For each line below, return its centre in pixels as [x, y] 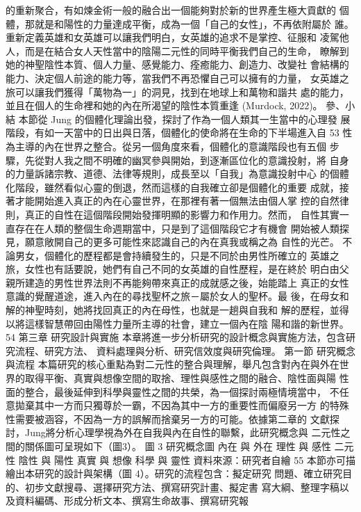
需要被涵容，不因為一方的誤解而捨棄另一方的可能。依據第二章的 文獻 [172, 418]
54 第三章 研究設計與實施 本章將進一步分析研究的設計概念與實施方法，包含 [176, 337]
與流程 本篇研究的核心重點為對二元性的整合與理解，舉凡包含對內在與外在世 [177, 364]
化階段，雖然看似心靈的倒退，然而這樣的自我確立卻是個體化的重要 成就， [173, 187]
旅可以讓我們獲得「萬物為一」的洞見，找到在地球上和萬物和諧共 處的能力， [177, 91]
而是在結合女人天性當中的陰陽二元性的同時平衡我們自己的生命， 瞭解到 [187, 50]
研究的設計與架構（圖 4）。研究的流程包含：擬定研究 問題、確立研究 [188, 473]
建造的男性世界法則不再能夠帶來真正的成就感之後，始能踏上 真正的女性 [187, 282]
